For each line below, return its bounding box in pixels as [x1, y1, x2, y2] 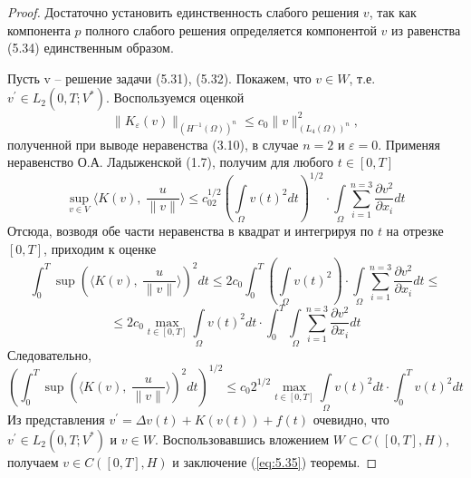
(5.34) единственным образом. [7, 38, 174, 57]
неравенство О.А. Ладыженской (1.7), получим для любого [7, 152, 334, 171]
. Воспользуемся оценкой [105, 88, 245, 107]
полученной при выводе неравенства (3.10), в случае [7, 134, 299, 153]
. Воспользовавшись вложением [154, 429, 330, 448]
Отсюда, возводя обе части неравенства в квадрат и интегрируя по [7, 221, 374, 240]
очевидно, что [312, 410, 389, 429]
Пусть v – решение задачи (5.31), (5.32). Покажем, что [7, 68, 312, 87]
